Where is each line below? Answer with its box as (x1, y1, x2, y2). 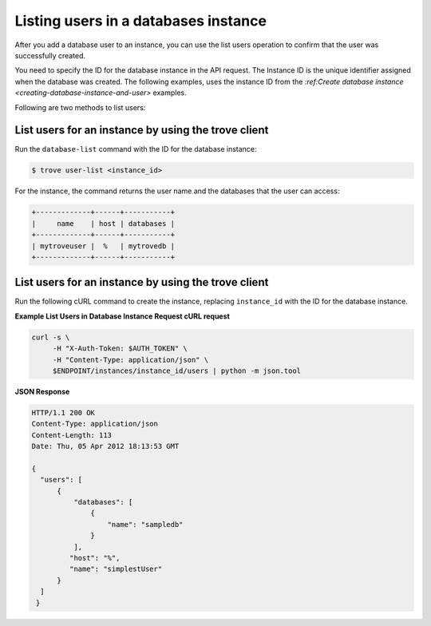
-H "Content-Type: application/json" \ (52, 355, 209, 364)
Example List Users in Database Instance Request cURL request (14, 311, 231, 321)
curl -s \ (31, 332, 70, 342)
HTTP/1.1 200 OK (31, 408, 96, 417)
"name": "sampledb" (107, 520, 184, 529)
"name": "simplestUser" (69, 565, 163, 574)
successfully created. (14, 50, 86, 60)
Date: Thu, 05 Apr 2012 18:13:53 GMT (31, 442, 180, 451)
